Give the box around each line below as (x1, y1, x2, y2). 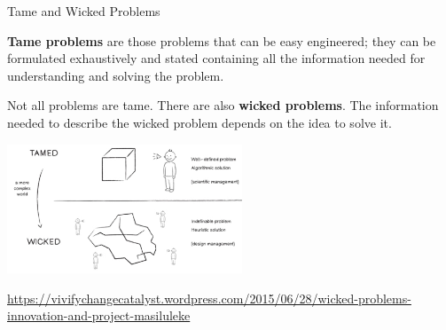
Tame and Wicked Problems (7, 2, 160, 20)
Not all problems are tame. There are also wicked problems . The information (7, 96, 439, 114)
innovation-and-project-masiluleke (7, 306, 191, 325)
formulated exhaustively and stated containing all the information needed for (7, 49, 426, 67)
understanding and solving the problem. (7, 66, 224, 84)
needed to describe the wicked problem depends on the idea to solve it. (7, 113, 392, 131)
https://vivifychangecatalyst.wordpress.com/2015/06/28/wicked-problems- (7, 288, 411, 307)
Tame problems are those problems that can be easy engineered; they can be (7, 31, 436, 50)
